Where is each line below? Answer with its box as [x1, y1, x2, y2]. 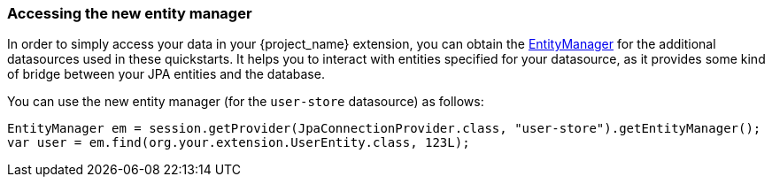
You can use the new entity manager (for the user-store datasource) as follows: [7, 94, 484, 110]
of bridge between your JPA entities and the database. [7, 66, 325, 82]
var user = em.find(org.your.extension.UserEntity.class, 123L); [7, 135, 470, 150]
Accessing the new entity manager [7, 4, 252, 22]
